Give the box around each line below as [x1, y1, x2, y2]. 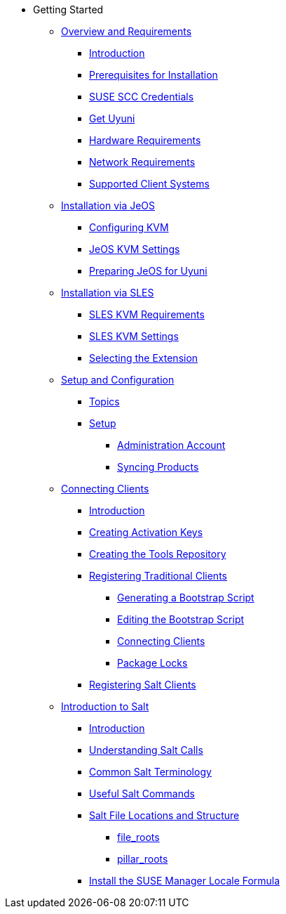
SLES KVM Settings [89, 330, 179, 342]
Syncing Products [117, 461, 199, 473]
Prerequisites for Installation [89, 69, 218, 81]
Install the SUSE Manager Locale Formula [89, 875, 280, 887]
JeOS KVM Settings [89, 243, 180, 255]
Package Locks [117, 657, 188, 669]
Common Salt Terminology [89, 766, 212, 778]
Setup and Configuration [61, 374, 175, 386]
